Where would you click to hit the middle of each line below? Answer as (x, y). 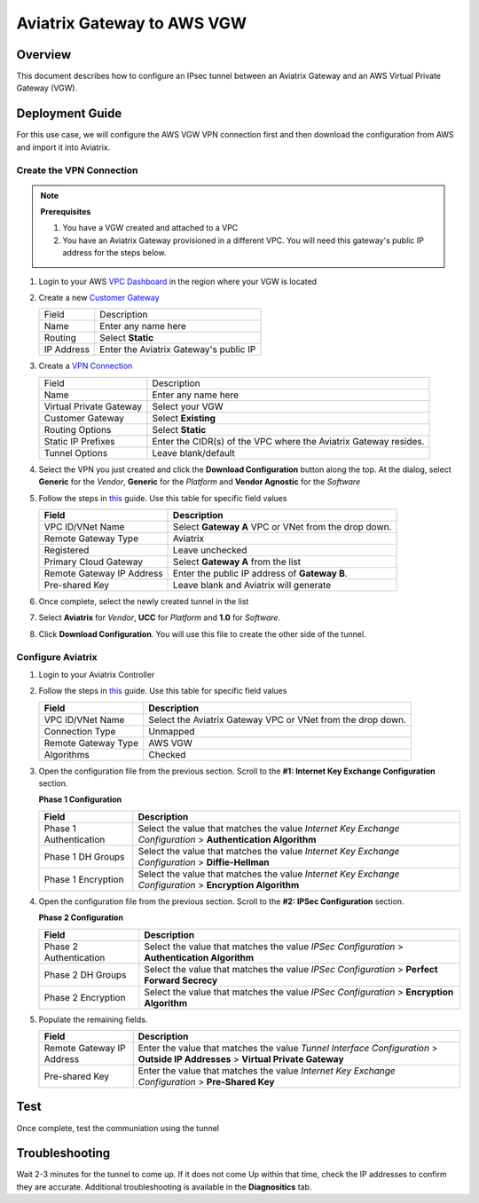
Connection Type (80, 731)
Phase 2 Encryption (85, 997)
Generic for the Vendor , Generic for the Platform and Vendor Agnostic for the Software (200, 482)
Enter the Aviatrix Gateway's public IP (177, 350)
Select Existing (184, 418)
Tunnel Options (76, 452)
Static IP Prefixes (79, 441)
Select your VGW (188, 406)
